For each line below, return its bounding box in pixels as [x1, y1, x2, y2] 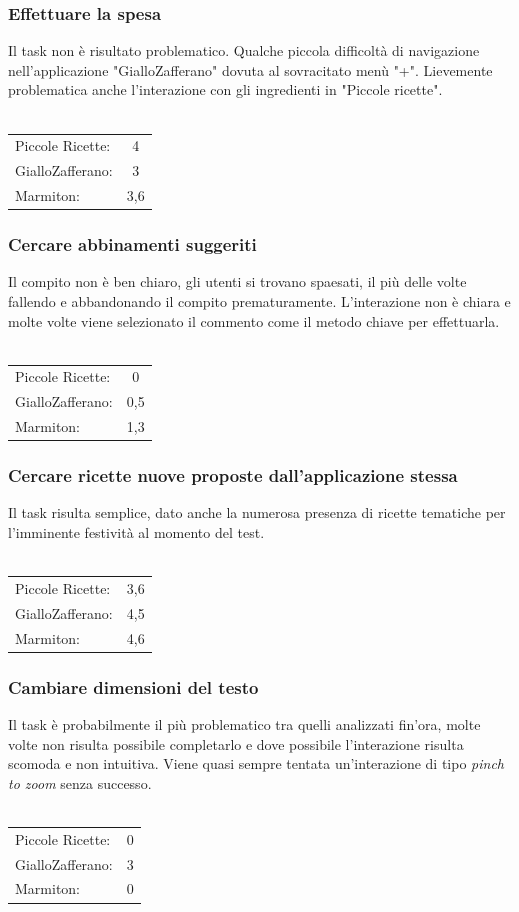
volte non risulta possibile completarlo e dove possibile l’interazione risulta [8, 733, 464, 754]
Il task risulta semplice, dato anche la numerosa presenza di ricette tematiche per [8, 502, 506, 523]
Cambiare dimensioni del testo [8, 674, 259, 699]
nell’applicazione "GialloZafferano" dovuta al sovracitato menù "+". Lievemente [8, 59, 493, 80]
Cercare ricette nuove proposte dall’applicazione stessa [8, 463, 458, 488]
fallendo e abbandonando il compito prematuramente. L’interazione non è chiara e [8, 290, 511, 311]
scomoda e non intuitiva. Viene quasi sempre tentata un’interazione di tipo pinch [8, 753, 505, 774]
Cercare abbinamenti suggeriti [8, 232, 257, 257]
